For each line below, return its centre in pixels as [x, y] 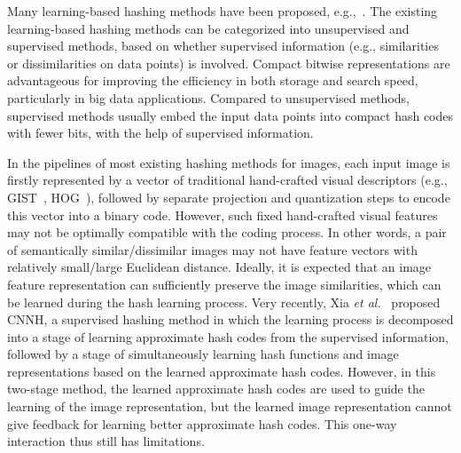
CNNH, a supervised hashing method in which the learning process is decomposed [230, 319]
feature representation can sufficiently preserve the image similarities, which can [224, 284]
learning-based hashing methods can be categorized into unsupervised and [208, 28]
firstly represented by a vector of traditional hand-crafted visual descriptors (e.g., [227, 180]
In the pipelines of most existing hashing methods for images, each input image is [229, 162]
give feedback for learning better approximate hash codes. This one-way [202, 423]
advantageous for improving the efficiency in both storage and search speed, [213, 80]
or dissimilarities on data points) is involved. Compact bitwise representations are [229, 63]
